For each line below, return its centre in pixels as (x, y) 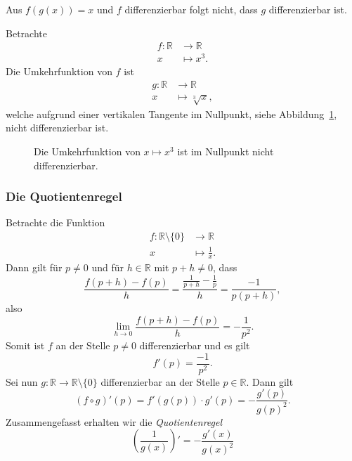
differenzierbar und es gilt (195, 345)
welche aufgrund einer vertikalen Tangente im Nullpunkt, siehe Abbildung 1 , (171, 113)
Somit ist (25, 345)
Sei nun (22, 381)
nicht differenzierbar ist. (57, 128)
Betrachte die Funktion (56, 222)
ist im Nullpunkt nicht (226, 151)
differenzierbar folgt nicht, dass (191, 9)
